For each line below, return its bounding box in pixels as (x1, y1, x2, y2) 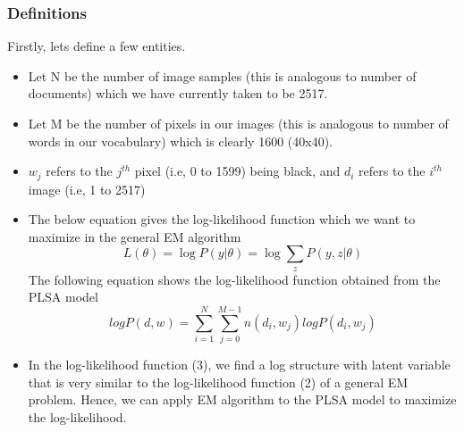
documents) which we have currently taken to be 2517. (28, 84, 328, 103)
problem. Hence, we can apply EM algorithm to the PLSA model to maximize (28, 390, 457, 409)
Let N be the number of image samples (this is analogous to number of (28, 66, 417, 85)
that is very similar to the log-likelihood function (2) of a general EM (28, 372, 409, 391)
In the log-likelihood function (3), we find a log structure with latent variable (28, 355, 451, 374)
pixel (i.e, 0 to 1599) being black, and (134, 162, 341, 180)
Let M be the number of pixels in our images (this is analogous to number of (28, 114, 449, 132)
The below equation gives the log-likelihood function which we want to (28, 210, 416, 228)
